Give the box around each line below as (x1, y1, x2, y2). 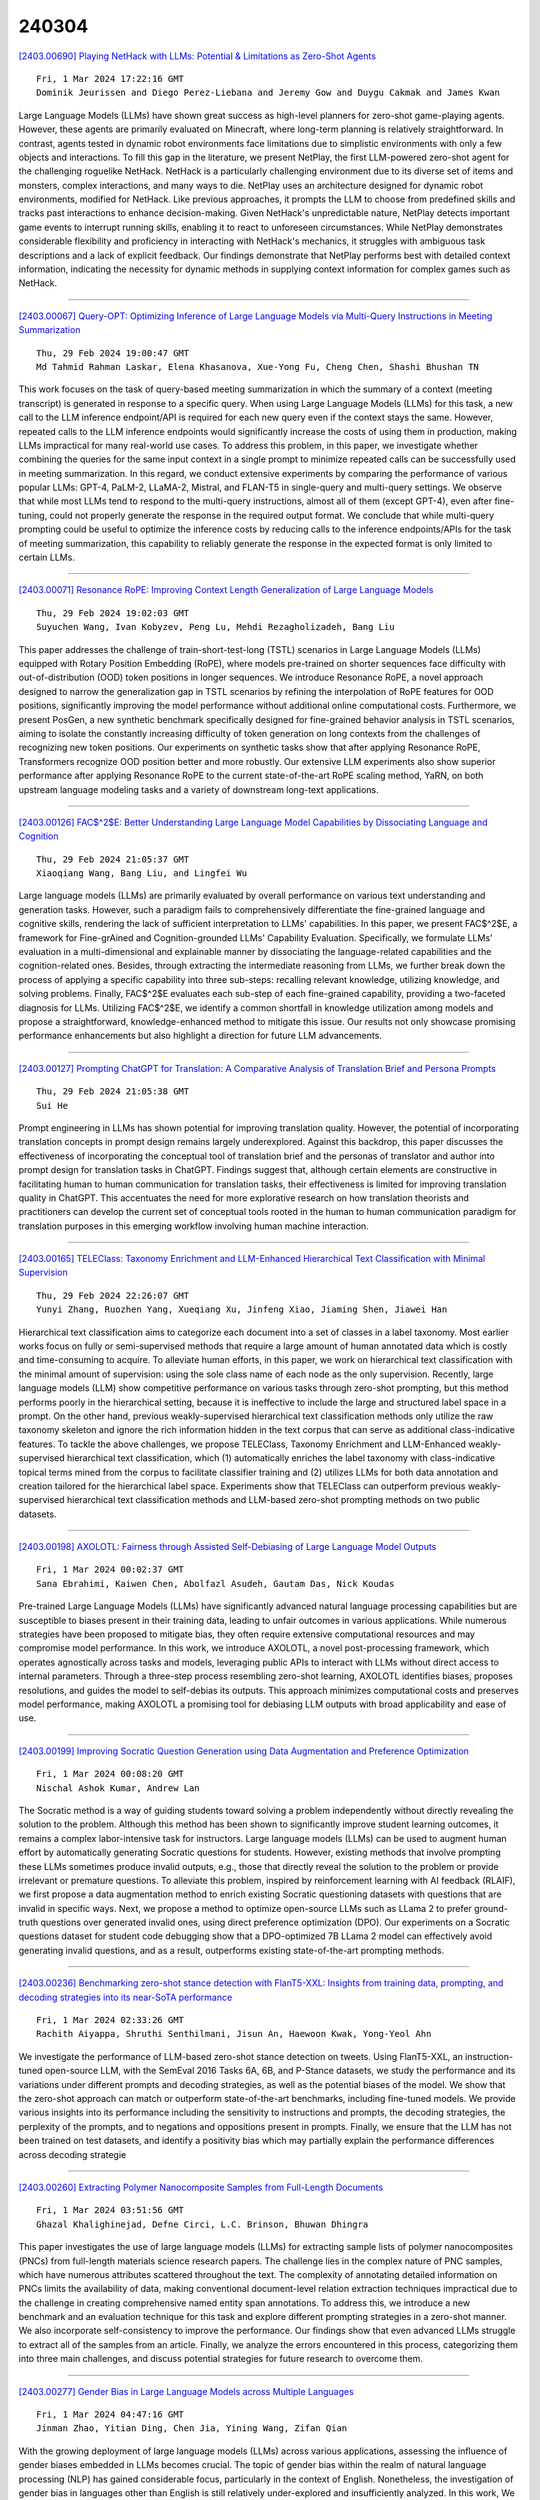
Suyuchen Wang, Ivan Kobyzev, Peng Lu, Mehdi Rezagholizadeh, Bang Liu (36, 621, 395, 633)
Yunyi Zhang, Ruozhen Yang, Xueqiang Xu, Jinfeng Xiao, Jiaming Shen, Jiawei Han (36, 1304, 448, 1315)
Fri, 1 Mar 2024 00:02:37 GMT (36, 1564, 185, 1575)
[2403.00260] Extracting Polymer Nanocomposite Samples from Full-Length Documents (18, 2181, 384, 2193)
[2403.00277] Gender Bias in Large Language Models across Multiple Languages (18, 2385, 354, 2397)
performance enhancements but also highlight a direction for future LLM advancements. (18, 1030, 382, 1042)
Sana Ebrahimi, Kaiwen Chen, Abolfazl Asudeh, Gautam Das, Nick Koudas (36, 1578, 395, 1589)
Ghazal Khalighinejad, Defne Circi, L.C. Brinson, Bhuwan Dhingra (36, 2218, 369, 2230)
